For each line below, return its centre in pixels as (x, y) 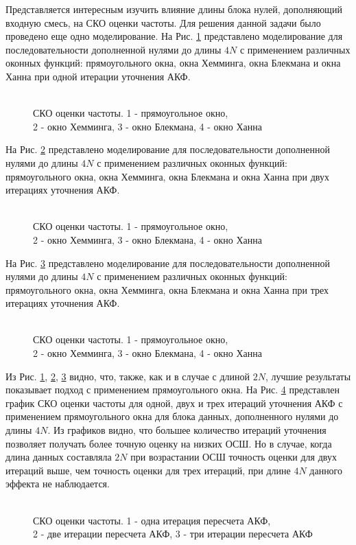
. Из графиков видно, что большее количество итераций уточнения (187, 430)
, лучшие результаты (308, 376)
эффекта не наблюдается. (58, 484)
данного (326, 470)
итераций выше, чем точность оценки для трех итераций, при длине (148, 470)
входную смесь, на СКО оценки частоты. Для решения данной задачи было (163, 22)
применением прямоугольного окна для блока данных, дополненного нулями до (172, 416)
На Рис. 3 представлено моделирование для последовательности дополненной (168, 263)
